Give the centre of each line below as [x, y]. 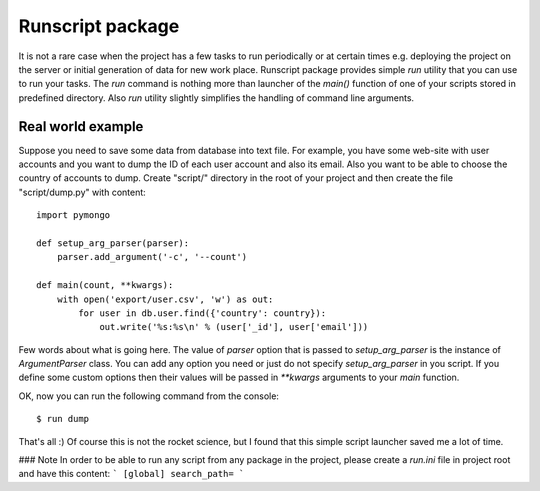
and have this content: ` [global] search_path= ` [131, 474]
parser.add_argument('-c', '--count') [152, 257]
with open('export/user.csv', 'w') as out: [165, 299]
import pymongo [73, 215]
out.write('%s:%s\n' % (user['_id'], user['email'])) [234, 327]
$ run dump [63, 419]
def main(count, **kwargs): [105, 285]
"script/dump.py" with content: [82, 192]
